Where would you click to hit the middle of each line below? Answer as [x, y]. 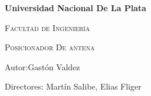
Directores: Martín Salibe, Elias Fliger [73, 86]
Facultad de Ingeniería [47, 27]
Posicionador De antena [50, 47]
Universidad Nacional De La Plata [75, 8]
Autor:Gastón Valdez [42, 66]
